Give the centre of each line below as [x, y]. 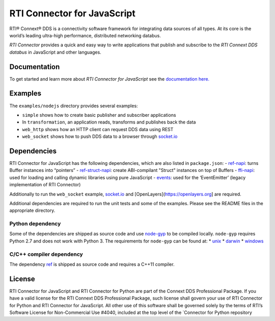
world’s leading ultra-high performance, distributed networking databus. [85, 35]
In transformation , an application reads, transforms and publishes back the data [109, 122]
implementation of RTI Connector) [45, 185]
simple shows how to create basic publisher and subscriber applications [99, 115]
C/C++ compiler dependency [46, 254]
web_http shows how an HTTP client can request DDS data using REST [98, 129]
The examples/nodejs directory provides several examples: [74, 106]
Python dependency [35, 224]
